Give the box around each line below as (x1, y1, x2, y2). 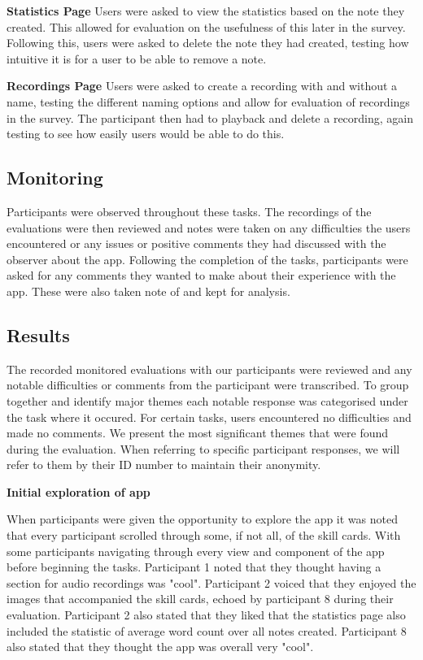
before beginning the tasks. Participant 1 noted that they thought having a (7, 558, 382, 575)
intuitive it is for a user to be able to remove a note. (7, 50, 267, 67)
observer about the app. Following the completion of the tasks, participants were (7, 250, 408, 267)
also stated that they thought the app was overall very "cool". (7, 638, 314, 655)
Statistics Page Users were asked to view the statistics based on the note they (7, 2, 405, 19)
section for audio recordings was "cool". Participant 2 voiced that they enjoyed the (7, 574, 416, 591)
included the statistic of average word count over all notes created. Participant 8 (7, 622, 407, 639)
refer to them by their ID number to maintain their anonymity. (7, 456, 321, 473)
